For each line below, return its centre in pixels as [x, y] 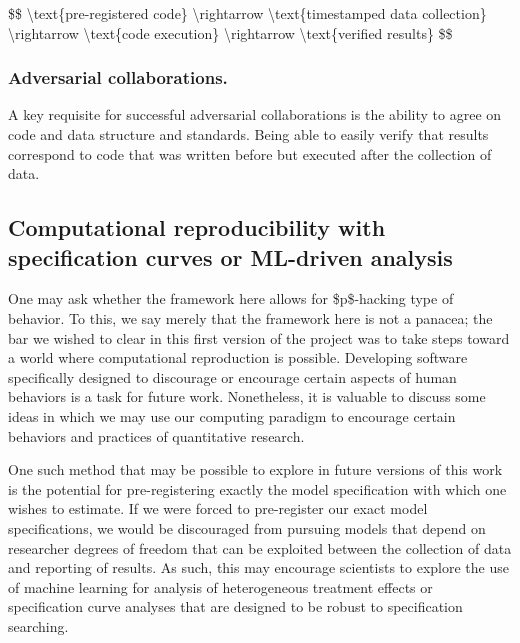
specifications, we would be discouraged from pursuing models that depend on [247, 527]
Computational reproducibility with [197, 227]
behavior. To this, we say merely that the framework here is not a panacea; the [250, 317]
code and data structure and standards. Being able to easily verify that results [248, 134]
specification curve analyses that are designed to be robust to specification [235, 606]
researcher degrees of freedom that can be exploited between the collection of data [260, 547]
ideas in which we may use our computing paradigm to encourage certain [232, 415]
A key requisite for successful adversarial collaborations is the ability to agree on [255, 114]
